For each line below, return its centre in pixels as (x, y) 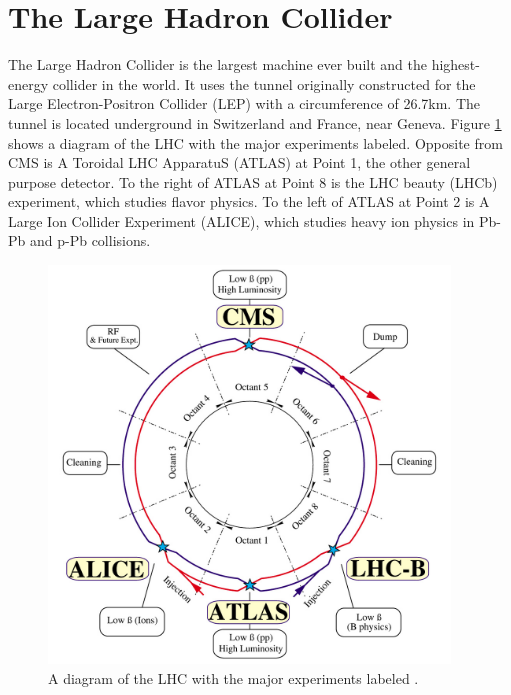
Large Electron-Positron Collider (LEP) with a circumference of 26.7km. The (244, 103)
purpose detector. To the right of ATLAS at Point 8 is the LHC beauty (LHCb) (253, 181)
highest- (455, 64)
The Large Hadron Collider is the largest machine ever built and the (217, 64)
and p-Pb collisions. (90, 240)
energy (28, 83)
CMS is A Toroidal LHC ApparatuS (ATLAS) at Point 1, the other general (239, 162)
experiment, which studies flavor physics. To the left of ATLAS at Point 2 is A (249, 201)
